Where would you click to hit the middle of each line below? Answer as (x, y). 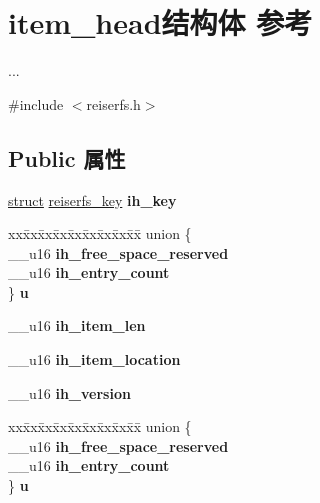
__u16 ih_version (69, 392)
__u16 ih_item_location (94, 359)
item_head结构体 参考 (160, 22)
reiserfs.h (113, 103)
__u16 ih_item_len (77, 325)
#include (36, 103)
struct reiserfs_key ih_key (92, 199)
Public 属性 (67, 157)
